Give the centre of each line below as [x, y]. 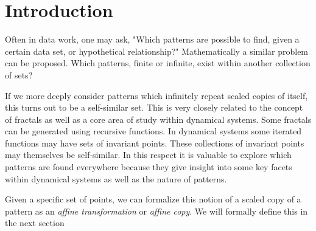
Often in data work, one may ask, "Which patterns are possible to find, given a [152, 39]
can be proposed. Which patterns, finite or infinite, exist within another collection [158, 63]
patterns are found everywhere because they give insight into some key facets [149, 167]
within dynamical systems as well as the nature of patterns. [116, 178]
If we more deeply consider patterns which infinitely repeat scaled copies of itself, [156, 95]
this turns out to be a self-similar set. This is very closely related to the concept [154, 107]
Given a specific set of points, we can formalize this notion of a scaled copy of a [153, 199]
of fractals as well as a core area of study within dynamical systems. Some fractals [158, 119]
